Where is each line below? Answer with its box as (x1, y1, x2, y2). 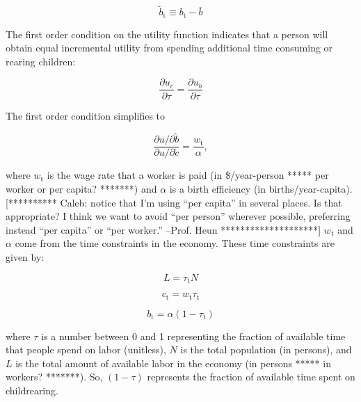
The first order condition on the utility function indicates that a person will (6, 26, 328, 41)
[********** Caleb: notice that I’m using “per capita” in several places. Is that (6, 195, 342, 209)
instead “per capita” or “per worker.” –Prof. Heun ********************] (6, 222, 321, 236)
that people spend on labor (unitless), (6, 342, 166, 357)
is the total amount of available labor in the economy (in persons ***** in (15, 355, 331, 370)
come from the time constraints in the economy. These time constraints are (15, 236, 335, 250)
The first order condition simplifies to (6, 108, 166, 122)
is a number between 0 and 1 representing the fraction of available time (41, 328, 346, 343)
